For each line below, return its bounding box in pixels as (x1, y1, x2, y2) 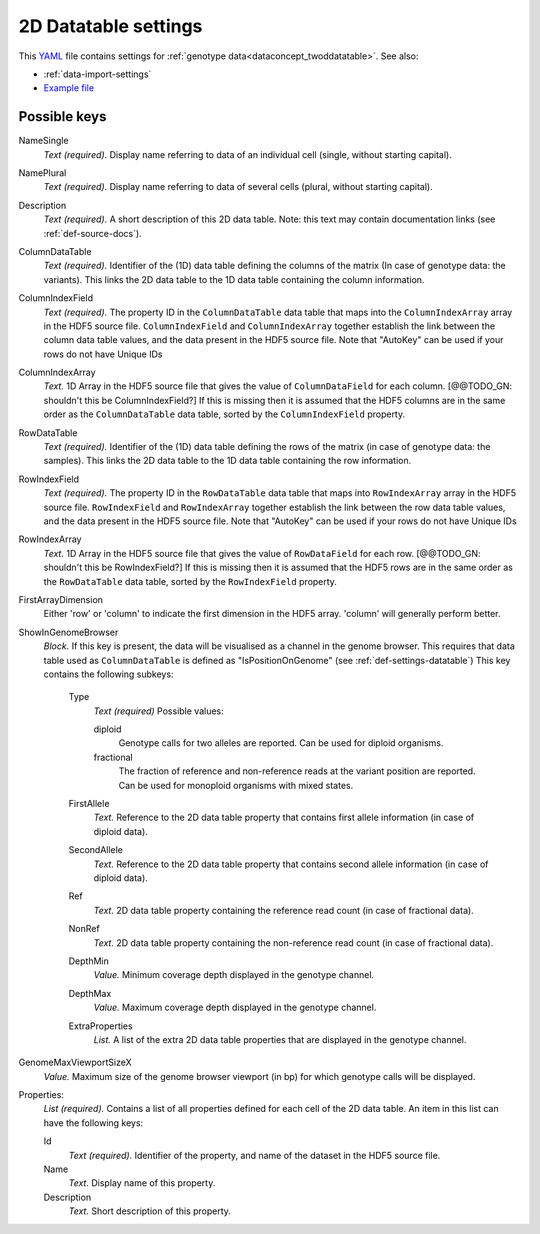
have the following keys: (43, 1116, 144, 1129)
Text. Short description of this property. (68, 1205, 232, 1217)
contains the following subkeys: (43, 668, 174, 680)
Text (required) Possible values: (93, 705, 224, 717)
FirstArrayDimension (18, 593, 104, 605)
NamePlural (18, 167, 67, 179)
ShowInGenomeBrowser (18, 626, 119, 638)
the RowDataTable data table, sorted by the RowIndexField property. (43, 575, 337, 587)
